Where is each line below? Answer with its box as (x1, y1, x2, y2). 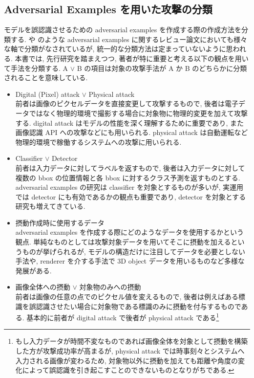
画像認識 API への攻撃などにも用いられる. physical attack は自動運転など (15, 127, 248, 137)
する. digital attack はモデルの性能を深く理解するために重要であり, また (15, 117, 244, 128)
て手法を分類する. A (4, 63, 68, 73)
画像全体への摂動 (15, 282, 70, 292)
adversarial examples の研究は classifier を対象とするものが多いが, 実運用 (15, 182, 244, 192)
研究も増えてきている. (15, 201, 85, 211)
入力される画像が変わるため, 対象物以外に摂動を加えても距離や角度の (15, 355, 238, 365)
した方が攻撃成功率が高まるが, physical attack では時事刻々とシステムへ (15, 346, 245, 356)
